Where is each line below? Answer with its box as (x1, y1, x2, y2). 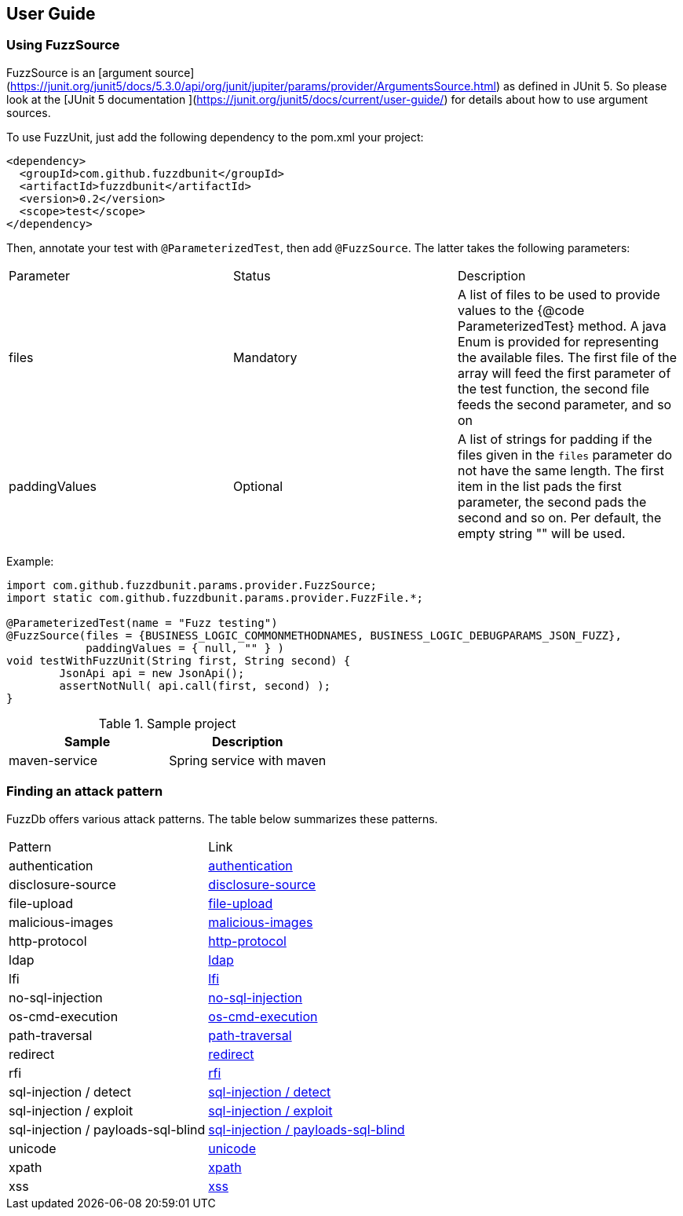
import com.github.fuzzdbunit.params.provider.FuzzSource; (6, 578, 378, 592)
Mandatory (232, 349, 298, 365)
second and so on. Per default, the (457, 509, 662, 526)
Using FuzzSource (6, 37, 120, 53)
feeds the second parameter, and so (457, 396, 672, 412)
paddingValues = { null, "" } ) (86, 641, 285, 654)
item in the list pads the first (457, 478, 622, 494)
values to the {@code (457, 302, 585, 318)
